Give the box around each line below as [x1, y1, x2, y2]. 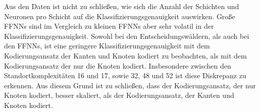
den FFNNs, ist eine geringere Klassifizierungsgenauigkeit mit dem [4, 40, 210, 51]
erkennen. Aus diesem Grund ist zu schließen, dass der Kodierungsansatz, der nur [4, 80, 256, 90]
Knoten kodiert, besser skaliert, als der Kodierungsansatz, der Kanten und [4, 90, 234, 100]
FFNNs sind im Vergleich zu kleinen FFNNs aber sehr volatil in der [4, 21, 214, 31]
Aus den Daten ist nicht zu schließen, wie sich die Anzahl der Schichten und [4, 1, 239, 11]
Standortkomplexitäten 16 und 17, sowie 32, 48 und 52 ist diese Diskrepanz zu [4, 70, 246, 81]
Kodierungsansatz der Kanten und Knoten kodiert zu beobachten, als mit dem [4, 50, 247, 61]
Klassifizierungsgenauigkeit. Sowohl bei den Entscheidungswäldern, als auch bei [4, 30, 249, 41]
